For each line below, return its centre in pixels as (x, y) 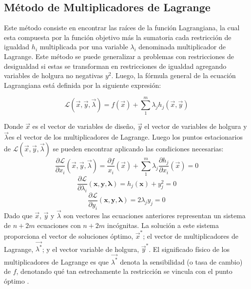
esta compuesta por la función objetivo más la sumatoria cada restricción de (118, 37)
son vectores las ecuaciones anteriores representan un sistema (154, 216)
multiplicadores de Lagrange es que (57, 261)
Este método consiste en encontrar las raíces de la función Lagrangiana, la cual (122, 28)
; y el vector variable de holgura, (91, 249)
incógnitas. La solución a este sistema (163, 225)
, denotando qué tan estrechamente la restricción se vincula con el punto (124, 271)
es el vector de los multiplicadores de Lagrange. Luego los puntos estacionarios (125, 137)
